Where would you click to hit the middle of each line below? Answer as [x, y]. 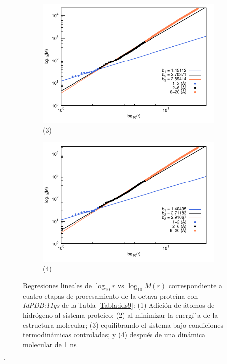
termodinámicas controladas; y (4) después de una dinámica [114, 334]
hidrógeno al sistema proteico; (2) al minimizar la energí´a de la [120, 315]
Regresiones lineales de [57, 285]
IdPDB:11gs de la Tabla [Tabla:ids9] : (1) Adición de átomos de [119, 305]
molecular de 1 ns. [51, 344]
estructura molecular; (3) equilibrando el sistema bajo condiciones [123, 325]
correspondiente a [195, 285]
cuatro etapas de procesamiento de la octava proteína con [111, 295]
